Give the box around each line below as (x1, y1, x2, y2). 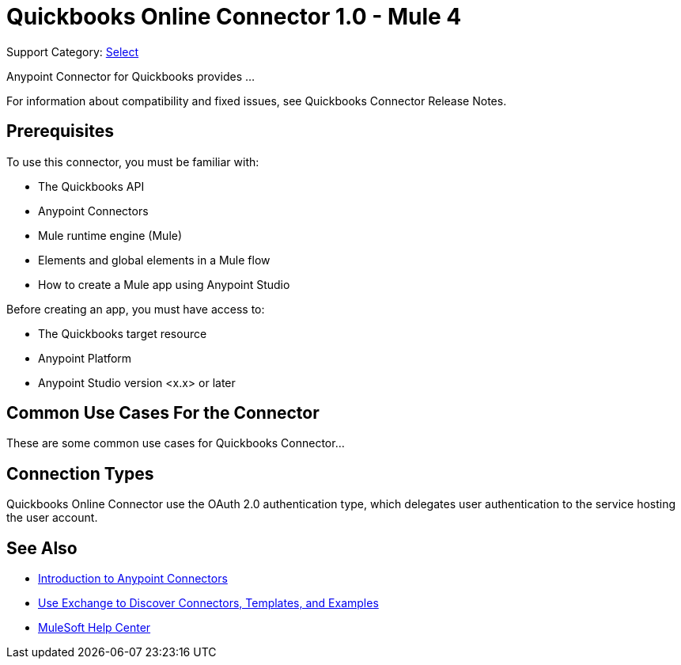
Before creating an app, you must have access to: (6, 302, 265, 316)
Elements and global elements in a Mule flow (38, 253, 271, 267)
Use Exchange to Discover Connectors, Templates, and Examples (38, 596, 379, 610)
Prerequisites (6, 121, 114, 142)
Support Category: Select (6, 44, 139, 59)
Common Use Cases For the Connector (6, 403, 320, 424)
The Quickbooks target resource (38, 326, 207, 340)
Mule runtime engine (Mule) (38, 228, 183, 242)
